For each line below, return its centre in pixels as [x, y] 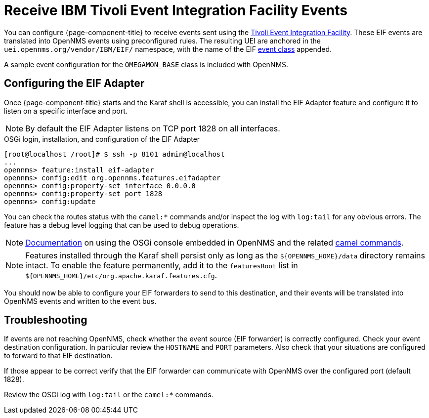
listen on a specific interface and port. [66, 111]
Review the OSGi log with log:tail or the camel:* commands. [109, 395]
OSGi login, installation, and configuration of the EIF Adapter [102, 139]
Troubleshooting [46, 320]
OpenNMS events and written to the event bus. [80, 301]
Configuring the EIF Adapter [74, 84]
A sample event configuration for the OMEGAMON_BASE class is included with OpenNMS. [146, 64]
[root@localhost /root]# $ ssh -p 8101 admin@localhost [114, 154]
